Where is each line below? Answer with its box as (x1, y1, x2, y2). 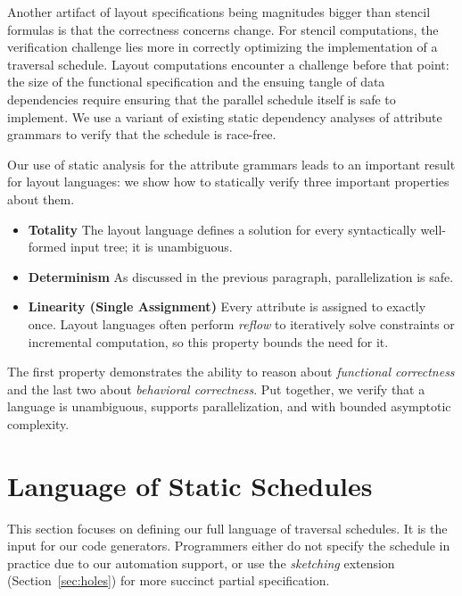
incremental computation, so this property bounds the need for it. (28, 332, 389, 351)
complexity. (7, 414, 70, 433)
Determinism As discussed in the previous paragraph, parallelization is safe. (28, 267, 454, 286)
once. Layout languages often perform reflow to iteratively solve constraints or (28, 314, 455, 333)
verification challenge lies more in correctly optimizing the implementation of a (7, 37, 438, 56)
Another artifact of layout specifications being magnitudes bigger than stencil (7, 3, 431, 21)
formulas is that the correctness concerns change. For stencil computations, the (7, 20, 439, 38)
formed (28, 237, 67, 256)
